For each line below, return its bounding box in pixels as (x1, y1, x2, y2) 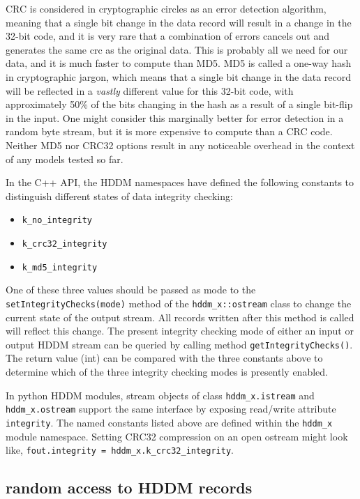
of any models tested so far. (6, 151, 123, 166)
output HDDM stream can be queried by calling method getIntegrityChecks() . (6, 337, 353, 351)
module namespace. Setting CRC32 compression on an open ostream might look (6, 429, 348, 443)
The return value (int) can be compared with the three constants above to (6, 351, 323, 365)
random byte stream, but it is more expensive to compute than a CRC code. (6, 124, 333, 139)
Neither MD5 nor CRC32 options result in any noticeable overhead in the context (6, 137, 355, 152)
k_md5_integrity (22, 262, 98, 272)
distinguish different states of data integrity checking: (6, 188, 233, 203)
